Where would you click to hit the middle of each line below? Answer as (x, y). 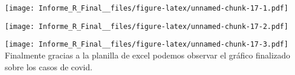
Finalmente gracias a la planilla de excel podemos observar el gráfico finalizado (147, 55)
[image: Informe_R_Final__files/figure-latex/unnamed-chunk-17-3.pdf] (147, 45)
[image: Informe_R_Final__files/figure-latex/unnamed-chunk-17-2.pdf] (147, 26)
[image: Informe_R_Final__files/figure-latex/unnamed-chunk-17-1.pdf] (147, 8)
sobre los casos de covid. (49, 66)
